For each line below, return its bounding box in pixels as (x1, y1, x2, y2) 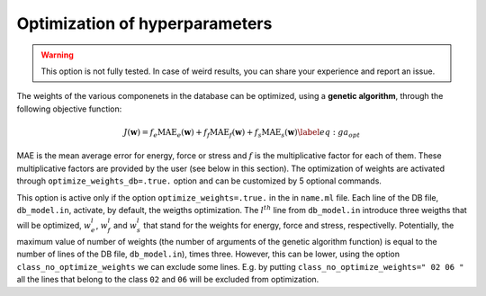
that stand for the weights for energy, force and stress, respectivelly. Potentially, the (143, 220, 454, 231)
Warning (40, 49, 74, 60)
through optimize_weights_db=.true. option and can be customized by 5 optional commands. (16, 175, 382, 186)
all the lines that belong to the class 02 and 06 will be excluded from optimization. (16, 274, 319, 285)
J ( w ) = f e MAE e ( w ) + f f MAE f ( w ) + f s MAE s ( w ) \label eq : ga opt (123, 127, 360, 139)
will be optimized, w (16, 220, 92, 231)
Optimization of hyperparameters (16, 13, 273, 33)
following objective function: (16, 103, 122, 114)
